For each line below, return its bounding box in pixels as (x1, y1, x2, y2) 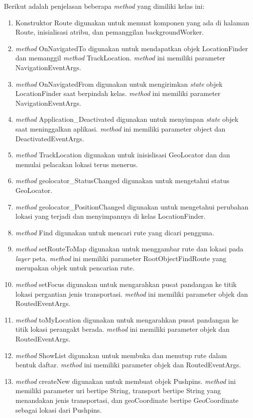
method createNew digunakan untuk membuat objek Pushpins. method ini (15, 376, 236, 386)
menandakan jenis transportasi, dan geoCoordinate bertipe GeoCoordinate (15, 395, 239, 405)
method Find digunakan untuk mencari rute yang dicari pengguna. (15, 227, 214, 237)
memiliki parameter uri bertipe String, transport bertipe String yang (15, 385, 221, 396)
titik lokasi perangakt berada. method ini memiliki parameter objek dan (15, 324, 230, 334)
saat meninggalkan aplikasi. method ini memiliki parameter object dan (15, 123, 226, 133)
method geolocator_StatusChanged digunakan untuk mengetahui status (15, 175, 230, 186)
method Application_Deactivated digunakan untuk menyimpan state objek (15, 114, 238, 124)
